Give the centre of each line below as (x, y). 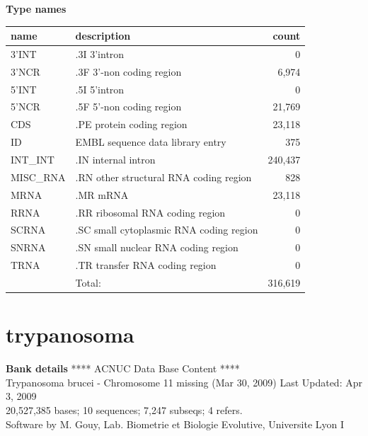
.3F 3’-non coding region (128, 71)
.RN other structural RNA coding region (163, 177)
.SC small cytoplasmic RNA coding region (167, 230)
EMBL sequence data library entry (151, 142)
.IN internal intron (115, 159)
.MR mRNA (102, 194)
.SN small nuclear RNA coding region (157, 247)
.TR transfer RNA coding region (146, 265)
